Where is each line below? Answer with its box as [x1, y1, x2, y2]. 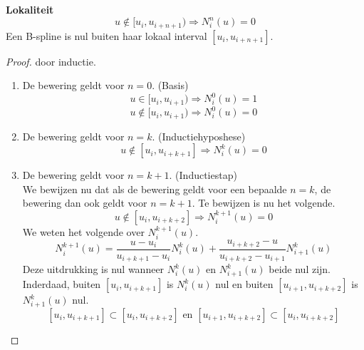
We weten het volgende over [22, 225, 145, 240]
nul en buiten [215, 277, 274, 292]
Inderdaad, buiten [22, 277, 101, 292]
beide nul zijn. [269, 262, 331, 277]
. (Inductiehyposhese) [152, 128, 246, 143]
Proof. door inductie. [6, 53, 96, 68]
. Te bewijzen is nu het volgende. [192, 195, 336, 210]
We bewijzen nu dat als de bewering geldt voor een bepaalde [22, 181, 287, 196]
